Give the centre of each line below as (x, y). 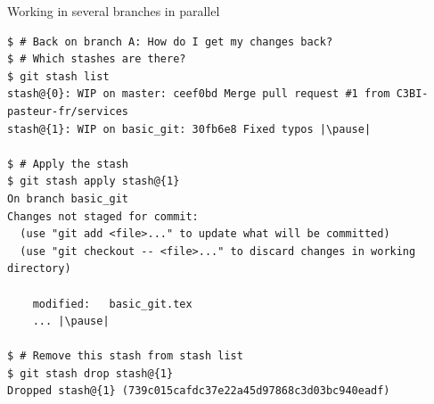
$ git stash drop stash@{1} (90, 373)
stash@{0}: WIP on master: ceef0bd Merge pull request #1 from (199, 94)
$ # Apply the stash (68, 164)
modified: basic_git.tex (112, 304)
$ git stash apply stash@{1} (94, 181)
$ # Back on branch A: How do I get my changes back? (170, 41)
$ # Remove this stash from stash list (125, 356)
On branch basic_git (68, 198)
